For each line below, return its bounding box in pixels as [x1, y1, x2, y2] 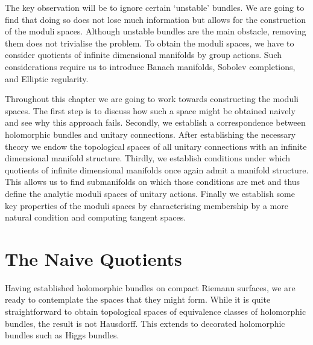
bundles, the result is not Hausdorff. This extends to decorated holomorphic [5, 317, 285, 329]
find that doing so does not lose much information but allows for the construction [5, 13, 306, 25]
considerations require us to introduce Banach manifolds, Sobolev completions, [5, 60, 296, 73]
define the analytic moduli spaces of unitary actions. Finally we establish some [5, 187, 295, 199]
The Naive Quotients [5, 246, 182, 271]
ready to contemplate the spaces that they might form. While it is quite [5, 293, 271, 306]
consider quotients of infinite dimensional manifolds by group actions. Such [5, 48, 282, 61]
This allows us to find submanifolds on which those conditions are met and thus [5, 175, 300, 188]
